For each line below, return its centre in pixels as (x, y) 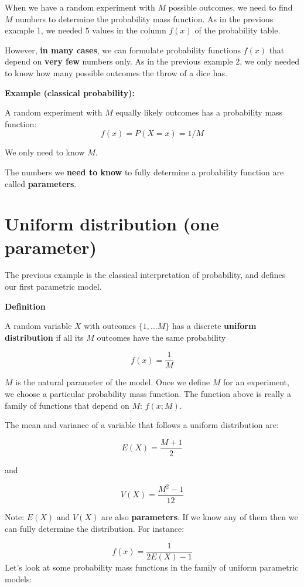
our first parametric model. (53, 286)
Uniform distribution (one (112, 224)
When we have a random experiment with (80, 7)
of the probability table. (238, 30)
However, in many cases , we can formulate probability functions (123, 50)
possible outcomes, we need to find (230, 7)
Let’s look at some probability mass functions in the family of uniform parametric (152, 567)
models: (18, 578)
